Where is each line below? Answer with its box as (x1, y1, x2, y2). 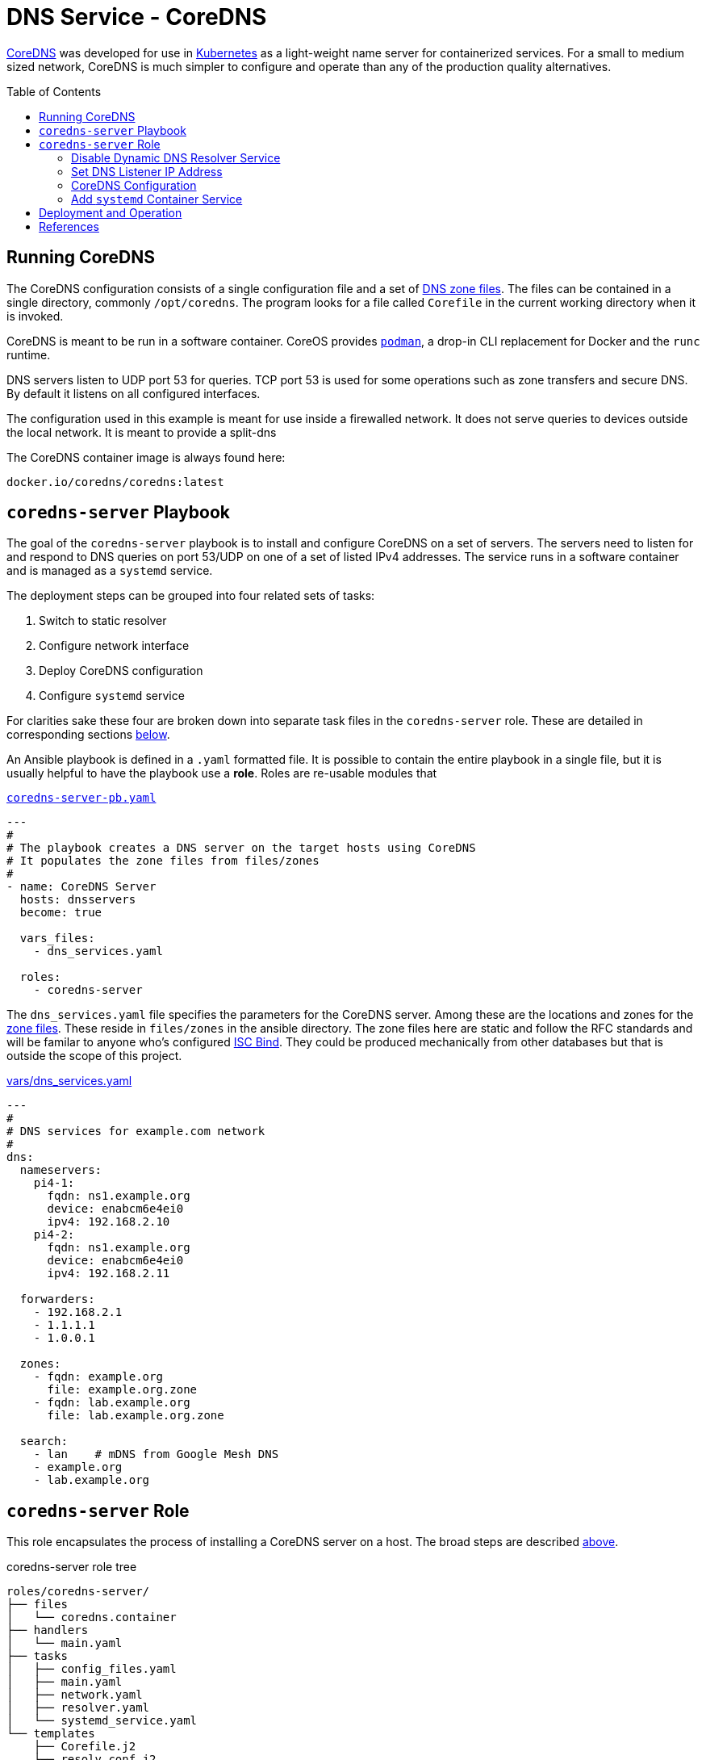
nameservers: (19, 1163, 102, 1177)
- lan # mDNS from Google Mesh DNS (33, 1448, 279, 1461)
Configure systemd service (39, 689, 185, 703)
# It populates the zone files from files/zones (6, 854, 320, 868)
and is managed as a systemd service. (6, 564, 213, 578)
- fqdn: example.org (33, 1370, 163, 1384)
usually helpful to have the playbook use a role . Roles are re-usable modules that (6, 766, 437, 781)
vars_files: (19, 932, 95, 945)
